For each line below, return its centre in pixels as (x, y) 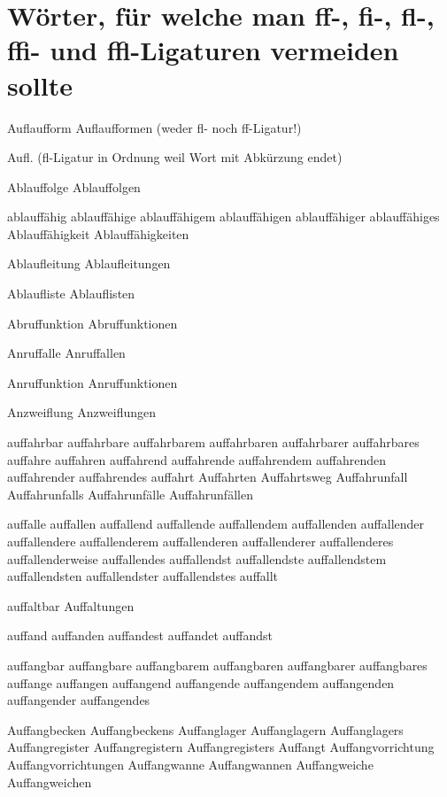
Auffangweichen (50, 782)
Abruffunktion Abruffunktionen (92, 323)
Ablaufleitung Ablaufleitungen (89, 263)
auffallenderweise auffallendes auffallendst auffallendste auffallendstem (197, 558)
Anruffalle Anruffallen (66, 353)
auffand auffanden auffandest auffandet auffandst (140, 635)
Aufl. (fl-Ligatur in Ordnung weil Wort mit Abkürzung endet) (175, 157)
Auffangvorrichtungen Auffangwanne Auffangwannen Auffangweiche (190, 764)
